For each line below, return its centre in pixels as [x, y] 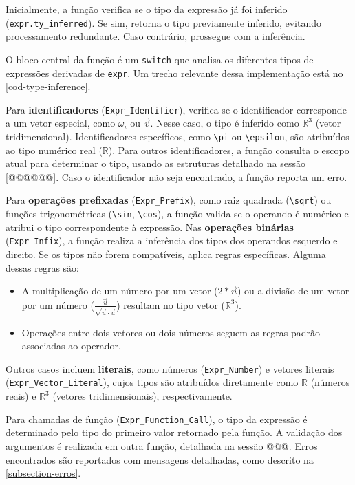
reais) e [21, 396]
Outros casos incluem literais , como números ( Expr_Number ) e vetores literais [170, 368]
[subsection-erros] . [43, 473]
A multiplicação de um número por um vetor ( [120, 291]
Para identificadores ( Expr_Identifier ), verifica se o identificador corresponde [176, 109]
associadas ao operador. [71, 346]
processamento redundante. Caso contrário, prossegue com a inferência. [155, 36]
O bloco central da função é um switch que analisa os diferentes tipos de [160, 59]
